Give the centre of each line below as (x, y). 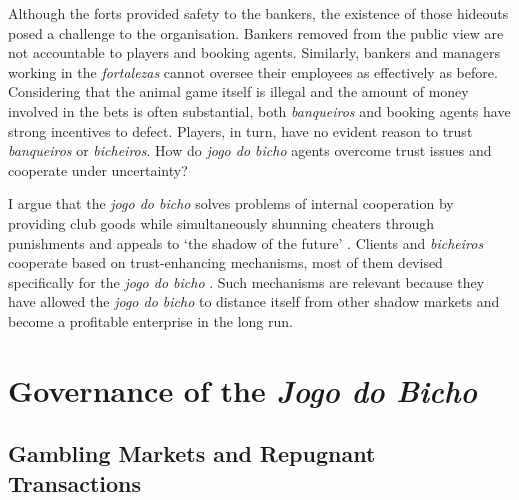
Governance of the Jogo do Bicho (242, 390)
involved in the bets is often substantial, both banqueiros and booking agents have (259, 110)
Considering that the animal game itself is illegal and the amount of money (238, 91)
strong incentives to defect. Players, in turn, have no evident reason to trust (240, 130)
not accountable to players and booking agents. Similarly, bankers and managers (254, 52)
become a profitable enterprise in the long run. (150, 320)
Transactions (75, 482)
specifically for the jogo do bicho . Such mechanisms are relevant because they (246, 281)
